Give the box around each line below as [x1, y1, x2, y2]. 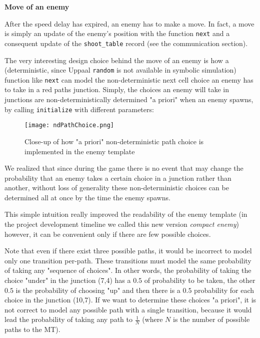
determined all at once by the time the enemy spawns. [4, 192, 170, 202]
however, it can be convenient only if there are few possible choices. [4, 228, 211, 239]
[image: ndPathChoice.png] [24, 122, 114, 129]
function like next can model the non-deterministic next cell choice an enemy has [4, 74, 253, 85]
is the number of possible [173, 314, 250, 324]
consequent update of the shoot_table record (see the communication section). [4, 38, 248, 48]
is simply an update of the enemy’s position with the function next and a [4, 28, 230, 39]
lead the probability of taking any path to [4, 314, 132, 324]
